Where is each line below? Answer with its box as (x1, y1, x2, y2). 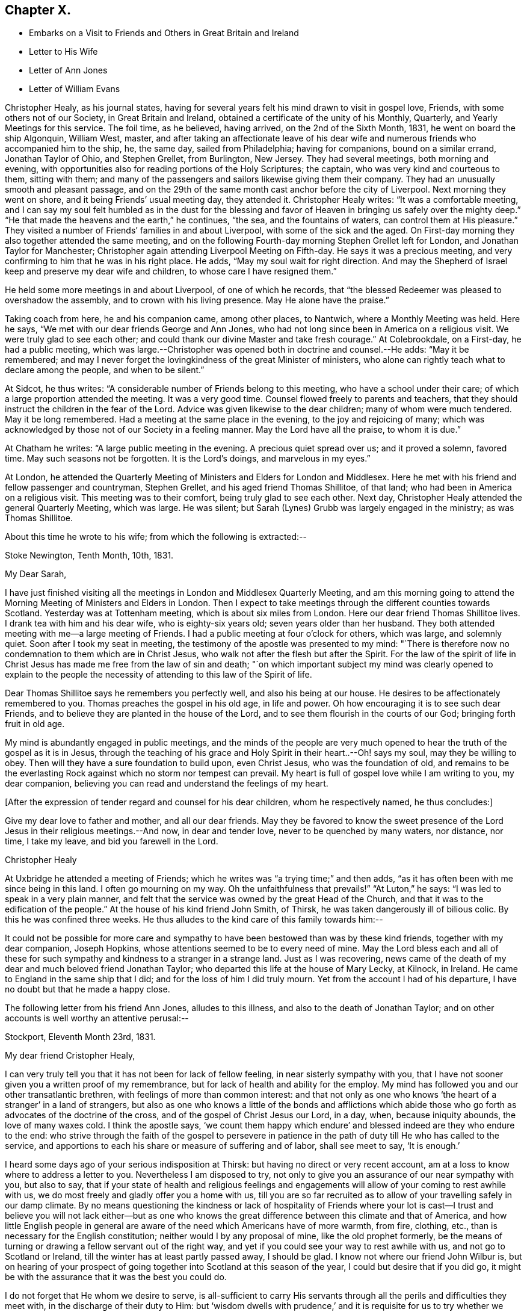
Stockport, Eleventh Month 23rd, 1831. (5, 1032, 156, 1042)
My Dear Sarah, (5, 569, 67, 580)
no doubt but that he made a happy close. (5, 984, 170, 995)
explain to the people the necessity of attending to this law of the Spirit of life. (5, 669, 312, 680)
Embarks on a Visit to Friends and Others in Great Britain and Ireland (29, 28, 299, 39)
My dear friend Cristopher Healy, (5, 1050, 135, 1061)
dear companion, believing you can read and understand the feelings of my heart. (5, 778, 328, 789)
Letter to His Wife (29, 46, 98, 57)
